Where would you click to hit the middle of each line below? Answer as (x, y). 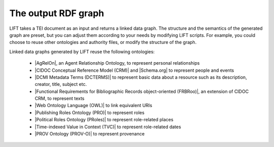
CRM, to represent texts (60, 99)
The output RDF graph (57, 13)
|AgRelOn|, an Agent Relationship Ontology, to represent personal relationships (117, 63)
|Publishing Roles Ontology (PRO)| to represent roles (90, 112)
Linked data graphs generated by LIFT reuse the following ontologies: (82, 52)
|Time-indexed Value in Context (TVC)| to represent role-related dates (108, 127)
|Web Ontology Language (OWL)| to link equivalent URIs (93, 106)
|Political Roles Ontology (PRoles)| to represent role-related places (104, 120)
